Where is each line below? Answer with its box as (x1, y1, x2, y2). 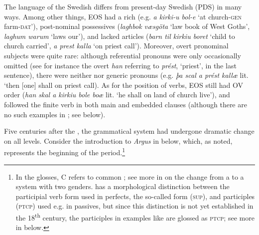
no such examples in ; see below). (4, 109, 106, 119)
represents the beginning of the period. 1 (4, 146, 125, 157)
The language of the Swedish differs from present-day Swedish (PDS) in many (4, 1, 242, 11)
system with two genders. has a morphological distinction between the (15, 181, 230, 192)
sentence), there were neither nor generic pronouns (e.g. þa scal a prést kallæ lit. (4, 70, 249, 80)
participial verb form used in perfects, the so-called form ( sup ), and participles (15, 191, 255, 201)
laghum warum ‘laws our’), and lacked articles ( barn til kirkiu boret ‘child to (4, 30, 235, 41)
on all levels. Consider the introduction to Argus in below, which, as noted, (4, 135, 233, 146)
